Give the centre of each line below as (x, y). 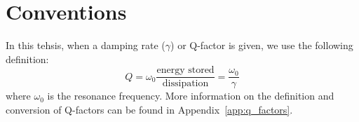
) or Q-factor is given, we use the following (262, 45)
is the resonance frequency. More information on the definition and (191, 96)
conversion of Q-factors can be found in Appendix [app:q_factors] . (149, 109)
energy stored (185, 70)
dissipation (185, 84)
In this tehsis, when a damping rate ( (86, 45)
